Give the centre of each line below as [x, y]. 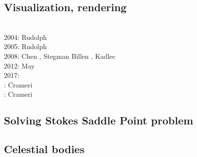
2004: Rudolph [25, 37]
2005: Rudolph [25, 46]
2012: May [19, 65]
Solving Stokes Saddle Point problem [99, 120]
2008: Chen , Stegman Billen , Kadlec [60, 56]
